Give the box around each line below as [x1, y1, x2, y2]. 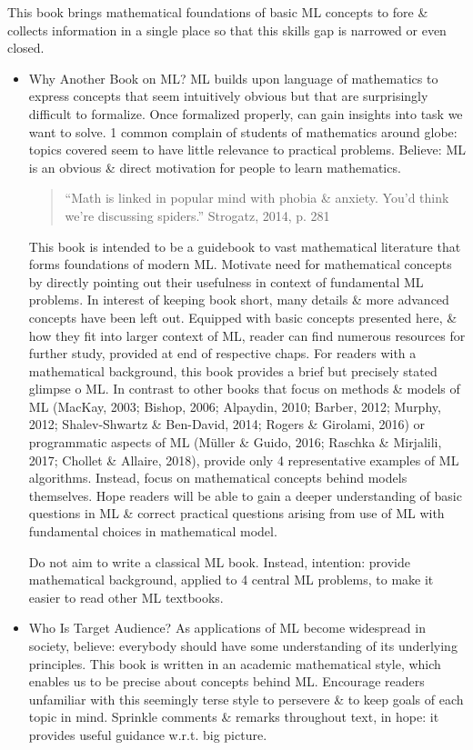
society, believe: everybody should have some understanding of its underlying [28, 636, 458, 655]
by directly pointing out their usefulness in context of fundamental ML [28, 272, 424, 291]
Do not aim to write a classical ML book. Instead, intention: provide [28, 552, 410, 571]
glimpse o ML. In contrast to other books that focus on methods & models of [28, 379, 460, 398]
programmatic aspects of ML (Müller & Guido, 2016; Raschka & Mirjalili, [28, 433, 442, 452]
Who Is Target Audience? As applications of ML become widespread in [28, 618, 426, 637]
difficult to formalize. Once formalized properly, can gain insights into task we [28, 104, 463, 123]
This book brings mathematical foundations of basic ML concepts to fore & [7, 3, 428, 21]
